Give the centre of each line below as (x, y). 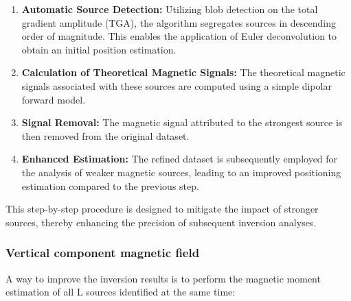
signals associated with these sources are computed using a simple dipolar (177, 85)
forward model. (54, 99)
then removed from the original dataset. (105, 135)
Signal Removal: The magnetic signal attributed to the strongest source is (182, 122)
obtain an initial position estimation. (99, 49)
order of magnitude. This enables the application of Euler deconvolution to (179, 36)
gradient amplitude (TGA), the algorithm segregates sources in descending (179, 22)
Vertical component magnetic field (103, 253)
